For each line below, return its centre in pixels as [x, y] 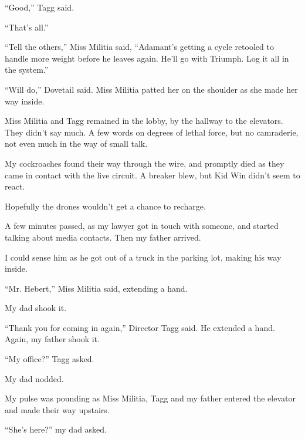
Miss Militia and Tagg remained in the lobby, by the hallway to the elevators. [144, 121]
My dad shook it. [36, 308]
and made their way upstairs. [57, 409]
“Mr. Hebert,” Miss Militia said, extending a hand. [96, 288]
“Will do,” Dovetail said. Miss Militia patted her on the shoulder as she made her [151, 89]
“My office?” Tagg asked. [50, 359]
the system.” [27, 70]
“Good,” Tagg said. [40, 7]
